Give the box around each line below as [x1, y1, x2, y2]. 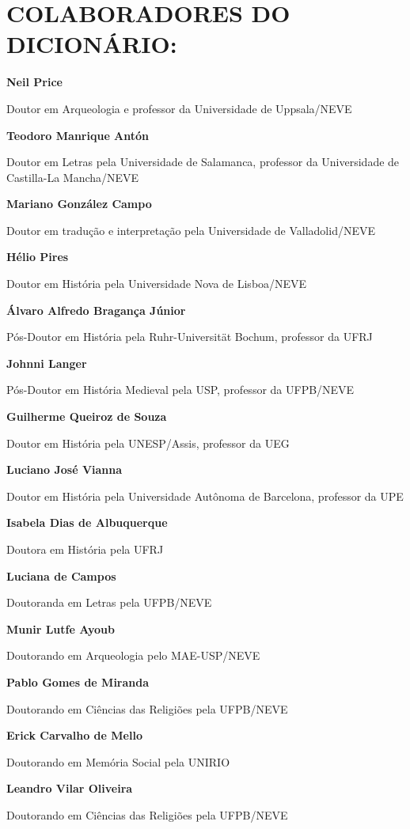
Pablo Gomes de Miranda [6, 673, 150, 690]
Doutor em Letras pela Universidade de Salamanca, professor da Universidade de [6, 153, 400, 170]
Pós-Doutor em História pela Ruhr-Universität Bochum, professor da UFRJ [6, 328, 373, 345]
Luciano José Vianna [6, 461, 123, 478]
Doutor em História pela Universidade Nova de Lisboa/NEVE [6, 275, 307, 292]
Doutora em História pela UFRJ [6, 541, 164, 557]
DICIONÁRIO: [6, 28, 177, 60]
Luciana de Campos [6, 567, 116, 584]
